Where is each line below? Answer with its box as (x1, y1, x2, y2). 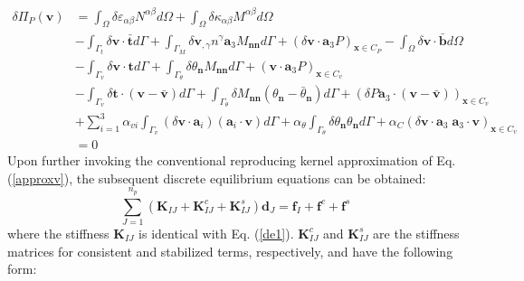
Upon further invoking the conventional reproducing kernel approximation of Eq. (7, 151, 456, 170)
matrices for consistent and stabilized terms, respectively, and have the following (7, 241, 453, 260)
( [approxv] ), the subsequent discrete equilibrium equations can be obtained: (7, 168, 426, 187)
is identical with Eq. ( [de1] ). (138, 223, 294, 242)
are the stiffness (373, 223, 460, 242)
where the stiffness (7, 223, 110, 242)
